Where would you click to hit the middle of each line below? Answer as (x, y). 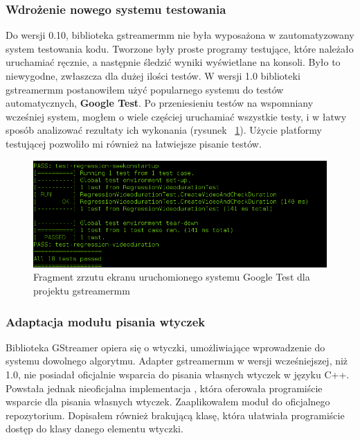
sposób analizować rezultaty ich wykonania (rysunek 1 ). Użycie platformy (164, 130)
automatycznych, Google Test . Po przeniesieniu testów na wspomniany (160, 103)
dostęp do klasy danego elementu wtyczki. (94, 429)
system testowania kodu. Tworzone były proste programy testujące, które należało (180, 48)
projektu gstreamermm (82, 291)
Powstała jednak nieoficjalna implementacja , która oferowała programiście (164, 388)
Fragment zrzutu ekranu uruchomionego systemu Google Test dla (172, 277)
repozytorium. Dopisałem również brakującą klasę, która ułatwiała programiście (175, 415)
